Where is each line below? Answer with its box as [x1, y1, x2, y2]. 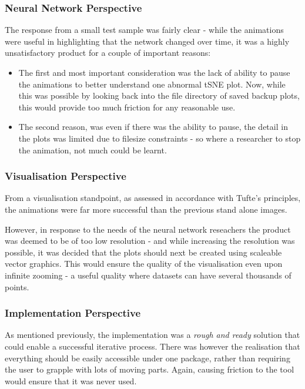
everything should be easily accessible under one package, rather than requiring [5, 351, 290, 364]
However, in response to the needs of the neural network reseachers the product [5, 223, 291, 235]
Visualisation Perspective [5, 169, 126, 183]
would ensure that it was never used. [5, 374, 137, 387]
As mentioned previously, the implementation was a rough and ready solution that [5, 328, 300, 341]
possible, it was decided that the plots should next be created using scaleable [5, 246, 282, 258]
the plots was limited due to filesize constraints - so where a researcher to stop [18, 132, 301, 144]
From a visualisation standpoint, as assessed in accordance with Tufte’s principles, [5, 192, 301, 204]
